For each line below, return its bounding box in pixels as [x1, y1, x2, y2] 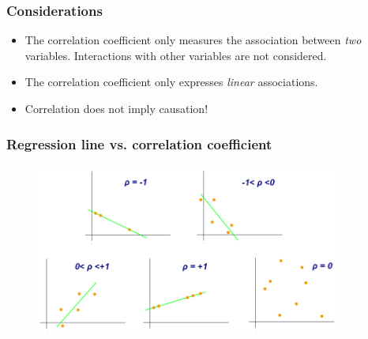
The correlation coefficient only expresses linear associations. [24, 73, 318, 90]
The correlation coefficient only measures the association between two [24, 32, 362, 48]
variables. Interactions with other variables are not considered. [24, 47, 327, 63]
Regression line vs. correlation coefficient [6, 134, 272, 153]
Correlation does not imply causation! [24, 100, 208, 116]
